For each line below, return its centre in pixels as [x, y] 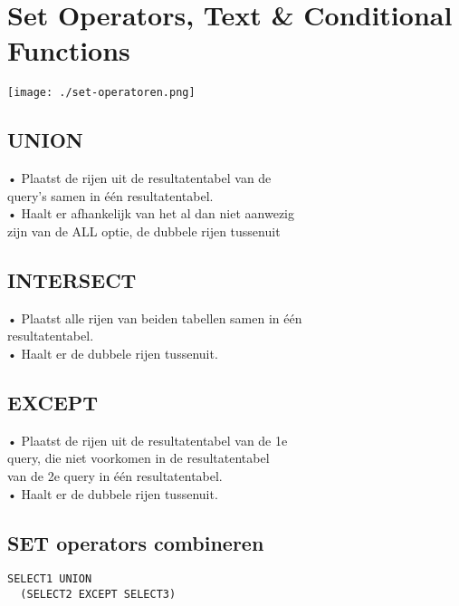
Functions [69, 50]
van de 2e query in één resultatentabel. [115, 475]
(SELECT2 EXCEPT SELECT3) [98, 594]
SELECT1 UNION [50, 579]
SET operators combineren [136, 542]
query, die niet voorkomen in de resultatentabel [139, 458]
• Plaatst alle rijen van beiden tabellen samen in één [155, 317]
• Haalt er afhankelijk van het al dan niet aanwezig [151, 213]
